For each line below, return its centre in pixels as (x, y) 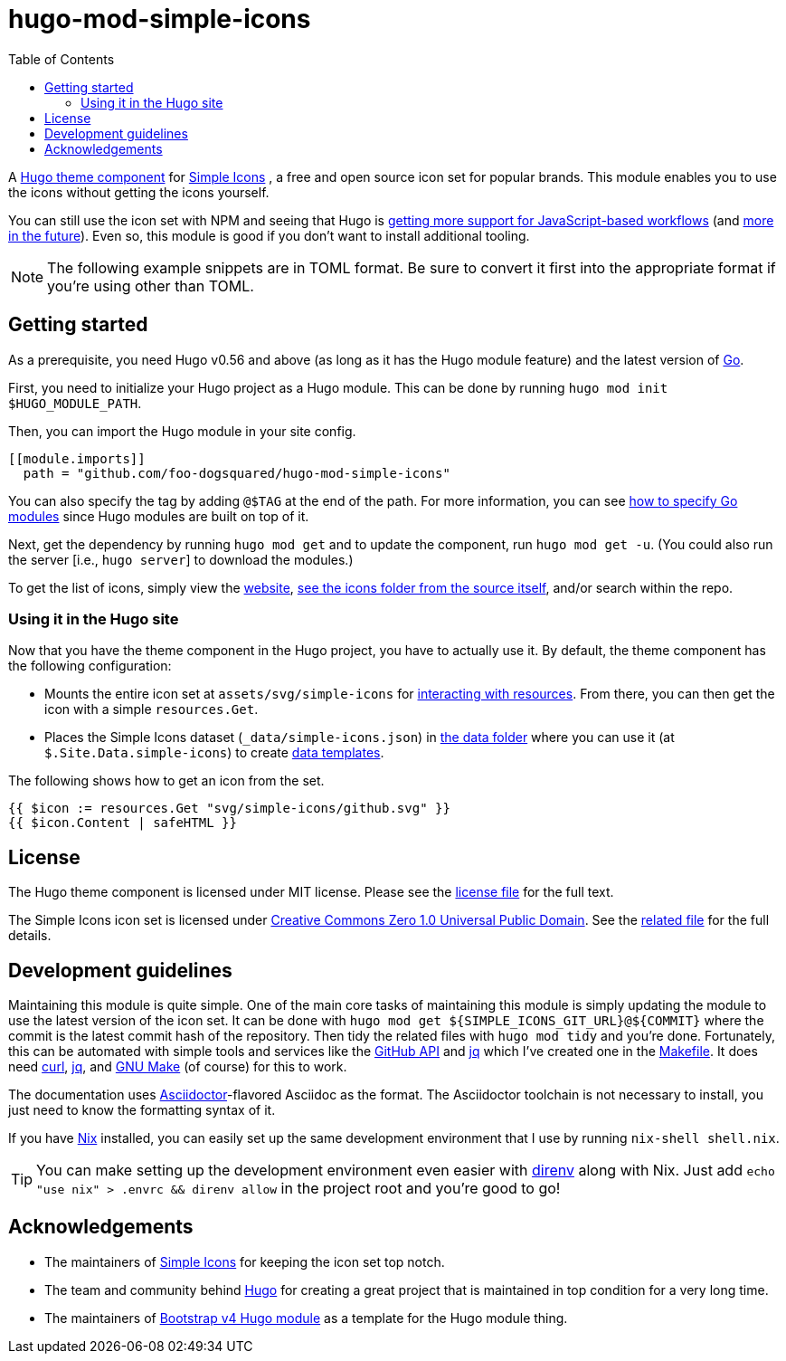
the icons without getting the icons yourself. (139, 192)
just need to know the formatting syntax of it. (142, 1110)
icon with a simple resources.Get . (152, 709)
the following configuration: (90, 666)
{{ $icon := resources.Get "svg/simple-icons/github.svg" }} (229, 809)
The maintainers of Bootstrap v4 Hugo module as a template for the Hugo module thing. (306, 1318)
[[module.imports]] (77, 458)
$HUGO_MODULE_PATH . (75, 403)
